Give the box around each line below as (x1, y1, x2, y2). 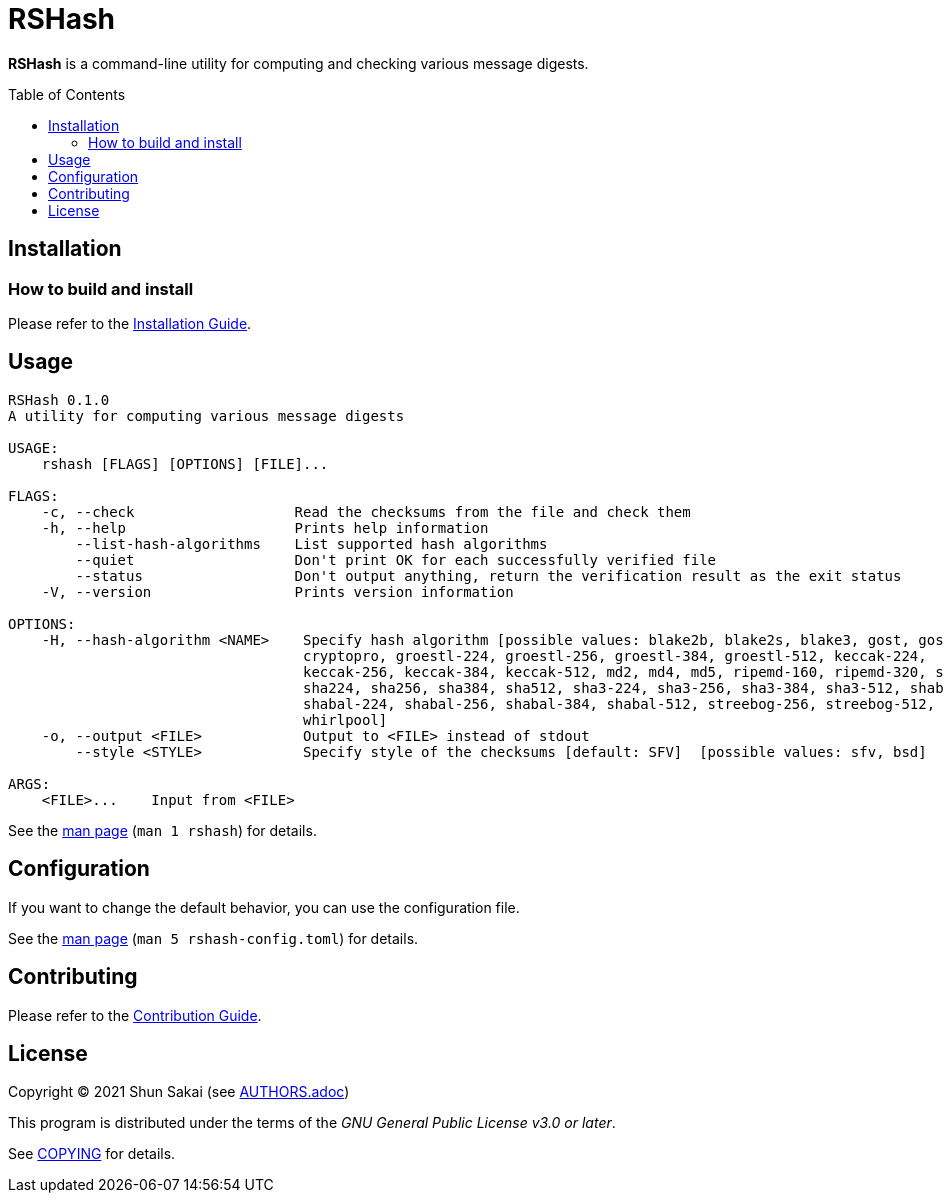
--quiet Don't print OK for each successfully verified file (75, 551, 717, 568)
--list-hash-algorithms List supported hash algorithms (75, 535, 548, 552)
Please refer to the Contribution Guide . (8, 1006, 262, 1024)
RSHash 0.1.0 (8, 391, 110, 408)
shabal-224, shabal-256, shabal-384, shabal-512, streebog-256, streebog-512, (303, 695, 936, 712)
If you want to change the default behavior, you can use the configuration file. (8, 898, 520, 916)
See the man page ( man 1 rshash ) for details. (8, 821, 317, 839)
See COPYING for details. (8, 1145, 176, 1163)
